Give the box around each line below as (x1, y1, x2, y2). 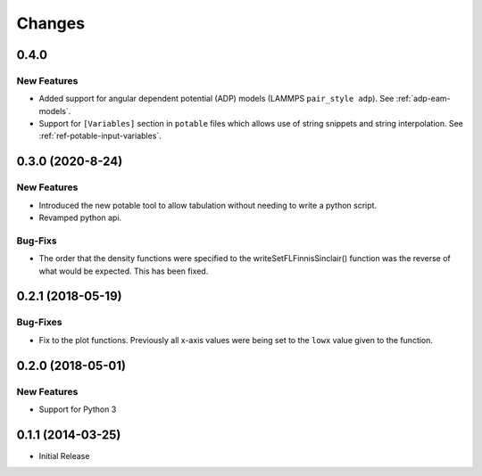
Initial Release (38, 450, 90, 461)
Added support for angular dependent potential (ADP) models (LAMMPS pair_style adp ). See (38, 94, 395, 104)
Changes (16, 13, 85, 33)
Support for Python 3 (38, 404, 117, 414)
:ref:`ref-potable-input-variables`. (38, 130, 162, 142)
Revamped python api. (38, 212, 122, 223)
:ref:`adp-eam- (395, 94, 451, 104)
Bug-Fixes (16, 316, 62, 329)
